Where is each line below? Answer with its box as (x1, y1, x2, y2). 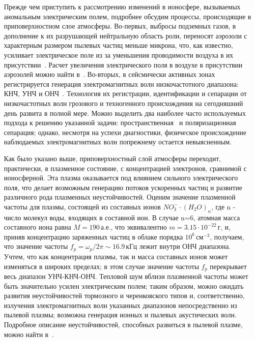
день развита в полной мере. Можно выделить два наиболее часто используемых (4, 107, 246, 118)
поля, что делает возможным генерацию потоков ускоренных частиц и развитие (4, 182, 242, 192)
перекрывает (210, 261, 247, 271)
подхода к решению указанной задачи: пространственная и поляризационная (4, 117, 236, 128)
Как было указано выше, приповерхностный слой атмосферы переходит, (4, 153, 221, 163)
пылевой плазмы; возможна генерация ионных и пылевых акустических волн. (4, 309, 237, 320)
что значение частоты (4, 241, 68, 251)
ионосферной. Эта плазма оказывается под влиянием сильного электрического (4, 172, 238, 183)
